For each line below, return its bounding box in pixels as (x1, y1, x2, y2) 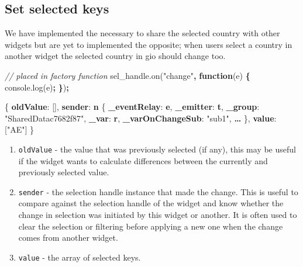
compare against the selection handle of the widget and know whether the (18, 197, 284, 209)
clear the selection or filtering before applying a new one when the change (18, 220, 283, 232)
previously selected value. (18, 166, 109, 178)
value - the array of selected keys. (18, 251, 141, 263)
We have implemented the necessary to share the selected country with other (5, 27, 280, 39)
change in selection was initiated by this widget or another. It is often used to (18, 209, 297, 221)
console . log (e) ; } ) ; (5, 81, 69, 93)
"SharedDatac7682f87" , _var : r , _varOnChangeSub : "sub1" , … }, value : (5, 112, 277, 124)
